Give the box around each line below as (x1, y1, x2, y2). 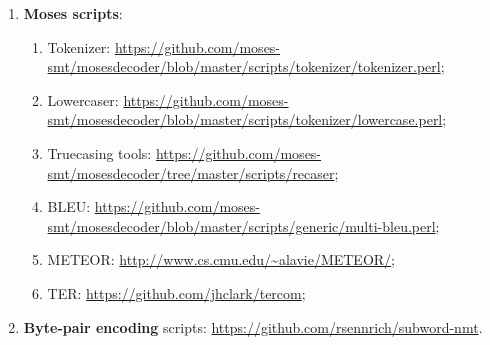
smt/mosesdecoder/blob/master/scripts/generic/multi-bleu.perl (47, 215, 436, 236)
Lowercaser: (47, 89, 119, 110)
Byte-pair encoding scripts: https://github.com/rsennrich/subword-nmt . (23, 316, 483, 337)
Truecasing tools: (47, 142, 152, 163)
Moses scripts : (23, 3, 123, 23)
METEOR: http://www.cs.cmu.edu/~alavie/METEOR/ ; (47, 249, 396, 270)
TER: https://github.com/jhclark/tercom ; (47, 282, 306, 303)
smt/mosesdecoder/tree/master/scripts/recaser (47, 162, 335, 183)
